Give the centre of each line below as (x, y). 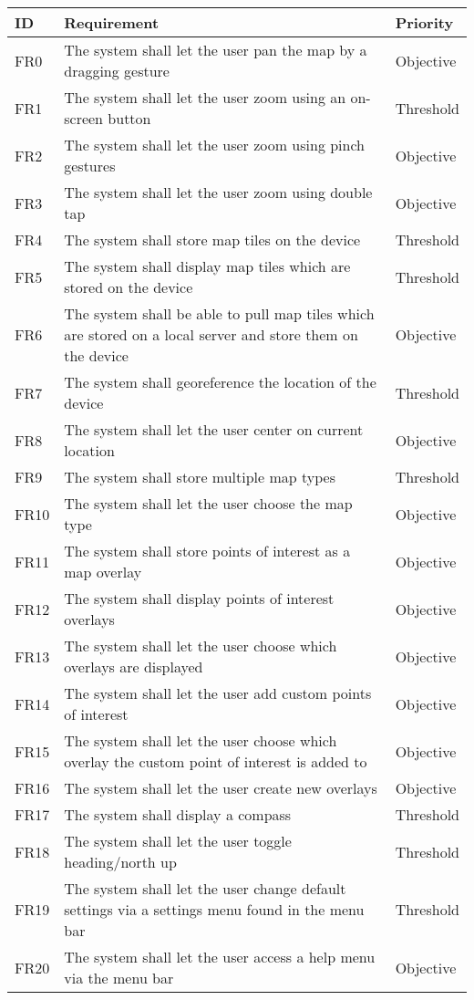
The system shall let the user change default (205, 888)
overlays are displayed (134, 667)
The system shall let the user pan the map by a (216, 50)
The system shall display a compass (178, 814)
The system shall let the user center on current (214, 429)
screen (84, 118)
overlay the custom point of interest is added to (216, 761)
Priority (424, 22)
